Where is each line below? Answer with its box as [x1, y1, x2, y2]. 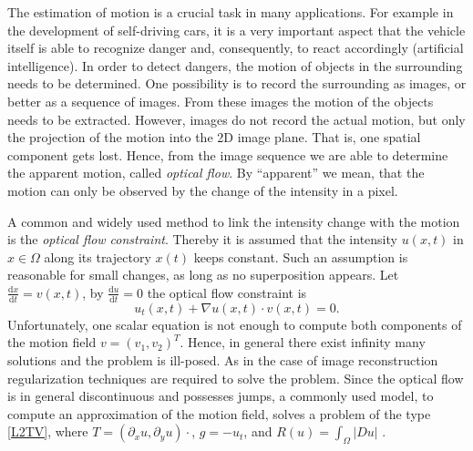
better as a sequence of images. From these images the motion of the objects [7, 91, 434, 110]
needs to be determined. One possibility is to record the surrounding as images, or [7, 74, 467, 93]
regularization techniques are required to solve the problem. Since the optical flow [7, 368, 464, 387]
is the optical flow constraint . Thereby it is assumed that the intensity [7, 230, 397, 249]
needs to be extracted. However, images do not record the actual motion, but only [7, 109, 466, 128]
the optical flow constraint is [147, 282, 307, 302]
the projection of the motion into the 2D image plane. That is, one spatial [7, 128, 421, 147]
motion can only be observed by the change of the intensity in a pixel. [7, 180, 398, 200]
